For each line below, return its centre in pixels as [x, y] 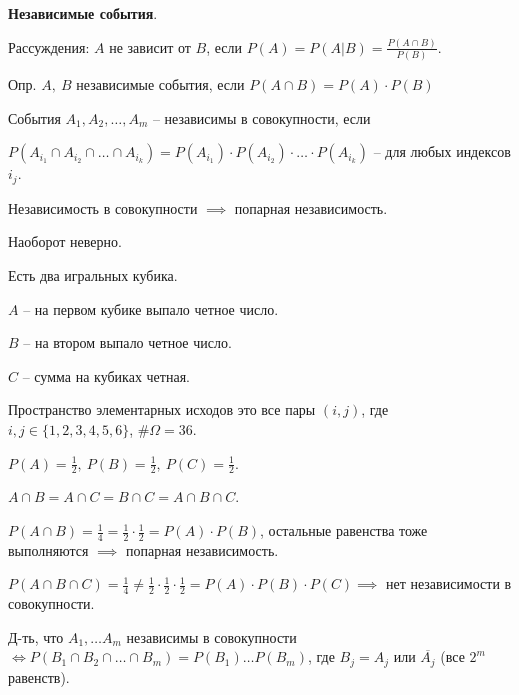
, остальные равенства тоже [344, 530]
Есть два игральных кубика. [93, 275]
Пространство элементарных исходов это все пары [162, 409]
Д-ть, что [36, 636]
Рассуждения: [49, 46]
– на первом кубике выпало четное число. [151, 308]
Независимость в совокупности [103, 207]
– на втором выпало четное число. [127, 342]
